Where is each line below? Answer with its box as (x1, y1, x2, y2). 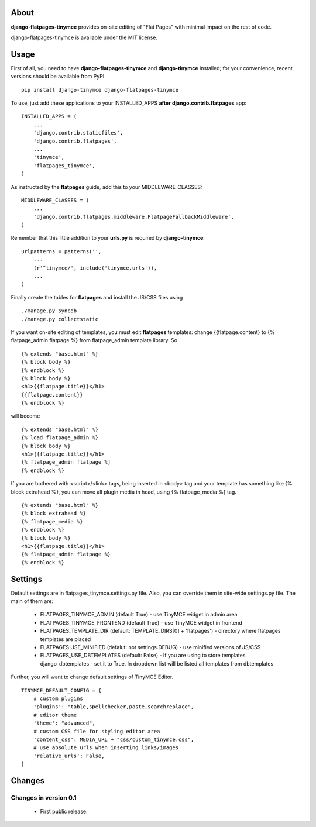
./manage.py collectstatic (21, 316, 99, 322)
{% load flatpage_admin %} (21, 435, 99, 441)
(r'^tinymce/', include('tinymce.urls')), (33, 264, 157, 271)
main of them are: (11, 598, 54, 605)
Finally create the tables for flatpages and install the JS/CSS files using (11, 294, 183, 301)
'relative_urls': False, (33, 752, 105, 759)
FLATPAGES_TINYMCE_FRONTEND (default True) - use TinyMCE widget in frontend (40, 619, 242, 626)
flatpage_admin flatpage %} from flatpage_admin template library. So (11, 337, 178, 344)
